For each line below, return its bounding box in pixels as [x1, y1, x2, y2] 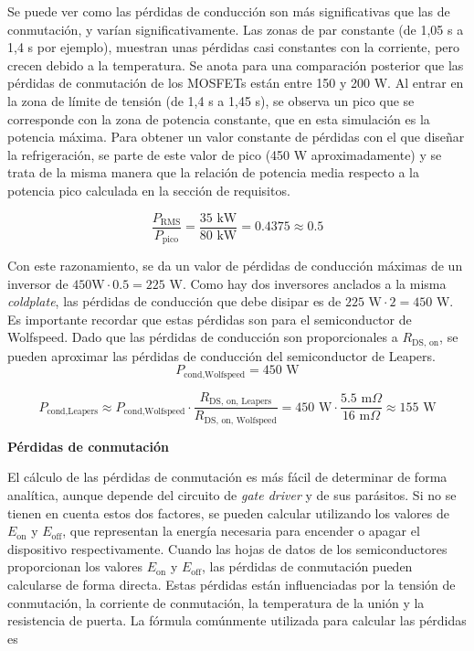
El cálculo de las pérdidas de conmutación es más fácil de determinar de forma [7, 467, 448, 486]
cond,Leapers [47, 407, 99, 417]
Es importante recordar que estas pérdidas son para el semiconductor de [7, 309, 412, 328]
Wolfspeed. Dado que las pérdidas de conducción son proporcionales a [7, 327, 398, 347]
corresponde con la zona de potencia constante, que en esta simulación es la [7, 109, 430, 128]
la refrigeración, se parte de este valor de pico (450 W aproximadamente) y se [7, 144, 442, 164]
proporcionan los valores [7, 557, 143, 576]
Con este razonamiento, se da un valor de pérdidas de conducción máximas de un [7, 256, 463, 275]
